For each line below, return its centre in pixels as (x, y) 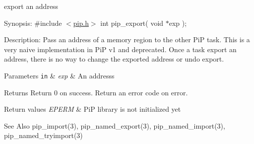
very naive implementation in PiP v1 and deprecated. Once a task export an (120, 49)
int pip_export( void (132, 23)
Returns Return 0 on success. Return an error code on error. (96, 92)
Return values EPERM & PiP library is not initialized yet (93, 109)
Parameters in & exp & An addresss (59, 75)
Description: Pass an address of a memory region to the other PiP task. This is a (127, 39)
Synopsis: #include (33, 23)
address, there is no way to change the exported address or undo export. (114, 59)
